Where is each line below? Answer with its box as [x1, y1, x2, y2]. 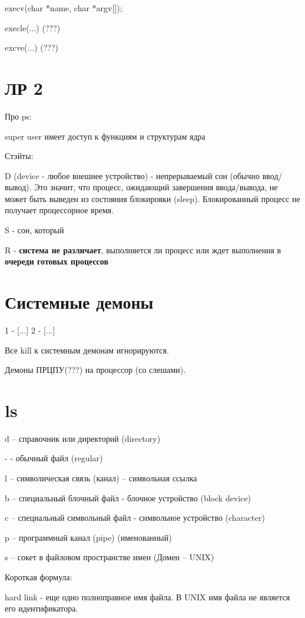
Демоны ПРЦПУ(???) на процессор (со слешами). [5, 363, 186, 376]
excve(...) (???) [5, 41, 58, 54]
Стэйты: [5, 150, 34, 162]
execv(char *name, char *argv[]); [5, 2, 122, 14]
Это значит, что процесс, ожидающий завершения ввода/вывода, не [34, 181, 278, 193]
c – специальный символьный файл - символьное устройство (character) [5, 511, 265, 524]
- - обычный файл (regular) [5, 452, 103, 464]
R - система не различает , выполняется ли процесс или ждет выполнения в [5, 243, 281, 256]
